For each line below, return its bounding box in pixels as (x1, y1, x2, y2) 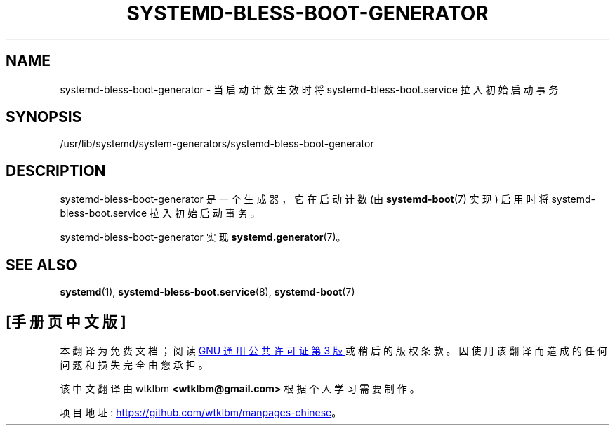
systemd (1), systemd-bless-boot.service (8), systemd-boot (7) (60, 286, 355, 298)
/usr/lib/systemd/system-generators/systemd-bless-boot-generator (60, 138, 374, 150)
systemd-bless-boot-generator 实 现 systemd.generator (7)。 (60, 231, 346, 244)
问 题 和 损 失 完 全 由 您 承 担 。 (60, 358, 209, 371)
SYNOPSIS (6, 108, 82, 126)
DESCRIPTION (6, 161, 106, 180)
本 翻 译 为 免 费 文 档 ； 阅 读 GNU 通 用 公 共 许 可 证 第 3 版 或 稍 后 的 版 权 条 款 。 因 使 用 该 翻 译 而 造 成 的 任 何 (60, 344, 607, 357)
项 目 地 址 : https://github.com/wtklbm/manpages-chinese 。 (60, 406, 342, 418)
